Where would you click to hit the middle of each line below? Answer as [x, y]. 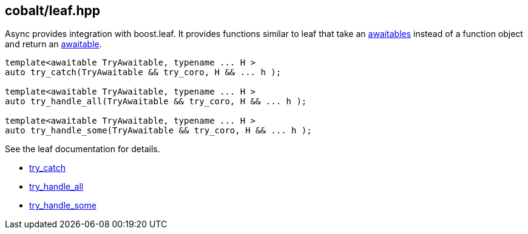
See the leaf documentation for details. [83, 149]
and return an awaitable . [53, 44]
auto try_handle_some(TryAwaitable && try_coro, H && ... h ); [158, 131]
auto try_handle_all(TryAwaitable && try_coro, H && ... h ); [156, 102]
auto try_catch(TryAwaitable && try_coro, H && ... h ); [143, 72]
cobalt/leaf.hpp [53, 11]
